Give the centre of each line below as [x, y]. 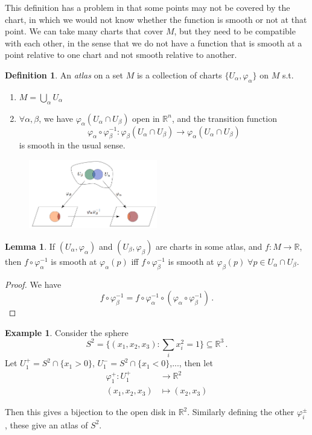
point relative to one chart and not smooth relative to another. [121, 55]
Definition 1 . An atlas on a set [64, 75]
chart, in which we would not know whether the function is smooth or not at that [156, 19]
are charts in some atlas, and [209, 246]
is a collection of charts [179, 75]
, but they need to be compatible [235, 31]
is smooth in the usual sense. [72, 145]
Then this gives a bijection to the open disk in [90, 412]
